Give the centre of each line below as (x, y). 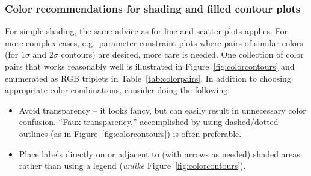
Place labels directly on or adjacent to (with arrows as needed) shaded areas (159, 153)
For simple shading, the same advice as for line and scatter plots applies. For (146, 31)
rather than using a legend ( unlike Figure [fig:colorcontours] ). (132, 165)
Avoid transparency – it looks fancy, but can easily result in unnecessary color (162, 110)
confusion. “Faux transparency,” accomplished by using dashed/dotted (149, 122)
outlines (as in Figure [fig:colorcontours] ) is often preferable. (130, 133)
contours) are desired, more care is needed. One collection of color (182, 54)
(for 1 (15, 54)
